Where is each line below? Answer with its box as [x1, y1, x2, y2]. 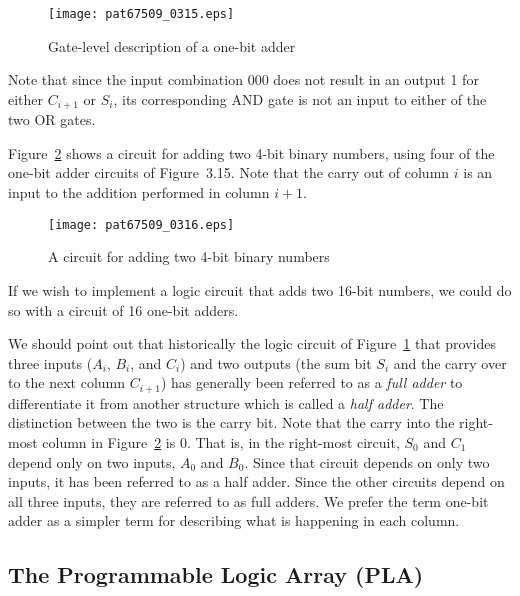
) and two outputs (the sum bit [180, 352, 372, 373]
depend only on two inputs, [8, 451, 176, 472]
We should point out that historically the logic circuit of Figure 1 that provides [8, 333, 496, 354]
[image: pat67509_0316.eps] [48, 217, 235, 232]
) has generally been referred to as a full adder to [160, 372, 463, 393]
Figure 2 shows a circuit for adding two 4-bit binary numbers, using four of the [8, 142, 495, 163]
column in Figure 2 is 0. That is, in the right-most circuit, [42, 431, 400, 452]
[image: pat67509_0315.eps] [48, 7, 235, 21]
